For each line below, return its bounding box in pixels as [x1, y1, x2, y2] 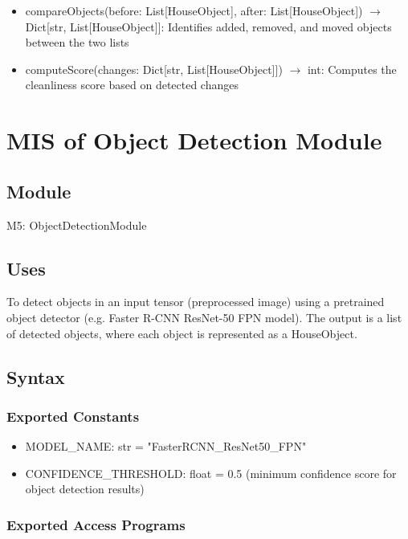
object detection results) [25, 480, 145, 497]
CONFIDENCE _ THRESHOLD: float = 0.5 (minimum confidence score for [25, 464, 397, 481]
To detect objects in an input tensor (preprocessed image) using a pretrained [6, 293, 385, 310]
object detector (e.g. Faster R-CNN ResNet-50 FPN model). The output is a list [6, 308, 402, 325]
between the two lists [25, 34, 129, 51]
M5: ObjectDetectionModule [6, 216, 147, 233]
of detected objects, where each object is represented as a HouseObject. [6, 325, 357, 341]
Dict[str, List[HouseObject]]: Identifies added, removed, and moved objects [25, 18, 392, 35]
